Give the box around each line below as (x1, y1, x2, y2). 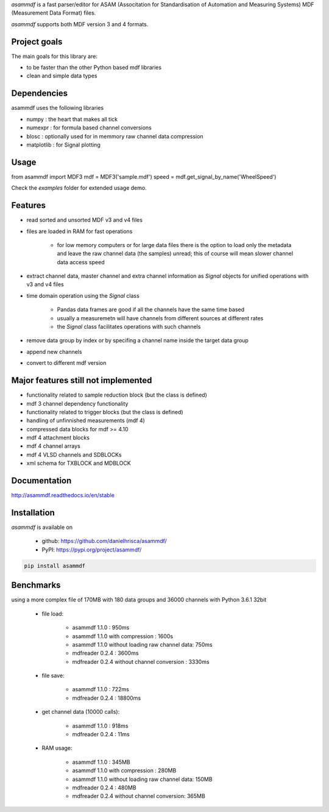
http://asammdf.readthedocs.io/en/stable (11, 492, 115, 499)
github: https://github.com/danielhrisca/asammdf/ (41, 537, 167, 545)
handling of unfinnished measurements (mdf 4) (26, 417, 146, 424)
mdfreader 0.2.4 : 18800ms (72, 694, 141, 702)
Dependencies (11, 88, 68, 99)
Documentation (11, 476, 72, 486)
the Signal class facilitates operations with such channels (57, 323, 201, 331)
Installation (11, 507, 55, 518)
